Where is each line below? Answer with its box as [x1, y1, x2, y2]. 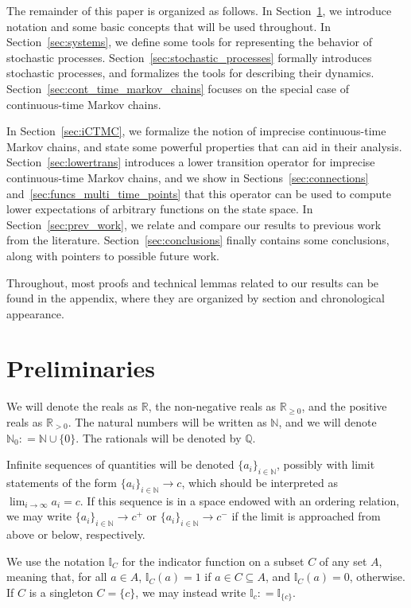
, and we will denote [278, 414, 377, 430]
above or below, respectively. [6, 526, 145, 543]
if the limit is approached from [231, 508, 381, 524]
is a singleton [29, 583, 93, 600]
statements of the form [6, 474, 118, 490]
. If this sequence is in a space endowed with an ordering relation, [79, 492, 400, 509]
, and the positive [301, 398, 387, 415]
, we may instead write [135, 583, 246, 600]
